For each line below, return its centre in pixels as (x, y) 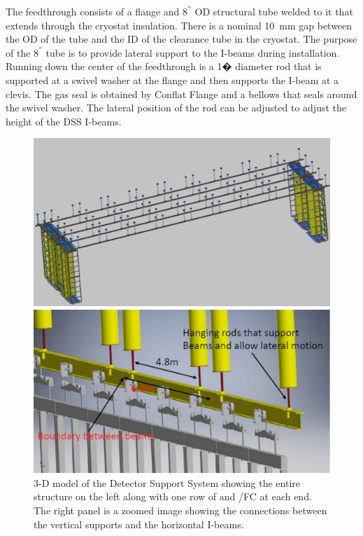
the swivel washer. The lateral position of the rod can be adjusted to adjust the (176, 108)
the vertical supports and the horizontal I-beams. (139, 524)
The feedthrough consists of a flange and (93, 11)
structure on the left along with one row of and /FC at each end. (173, 496)
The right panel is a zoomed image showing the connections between (180, 510)
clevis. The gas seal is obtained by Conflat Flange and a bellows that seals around (181, 94)
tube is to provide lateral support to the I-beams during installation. (193, 52)
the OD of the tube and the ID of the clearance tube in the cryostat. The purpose (181, 39)
